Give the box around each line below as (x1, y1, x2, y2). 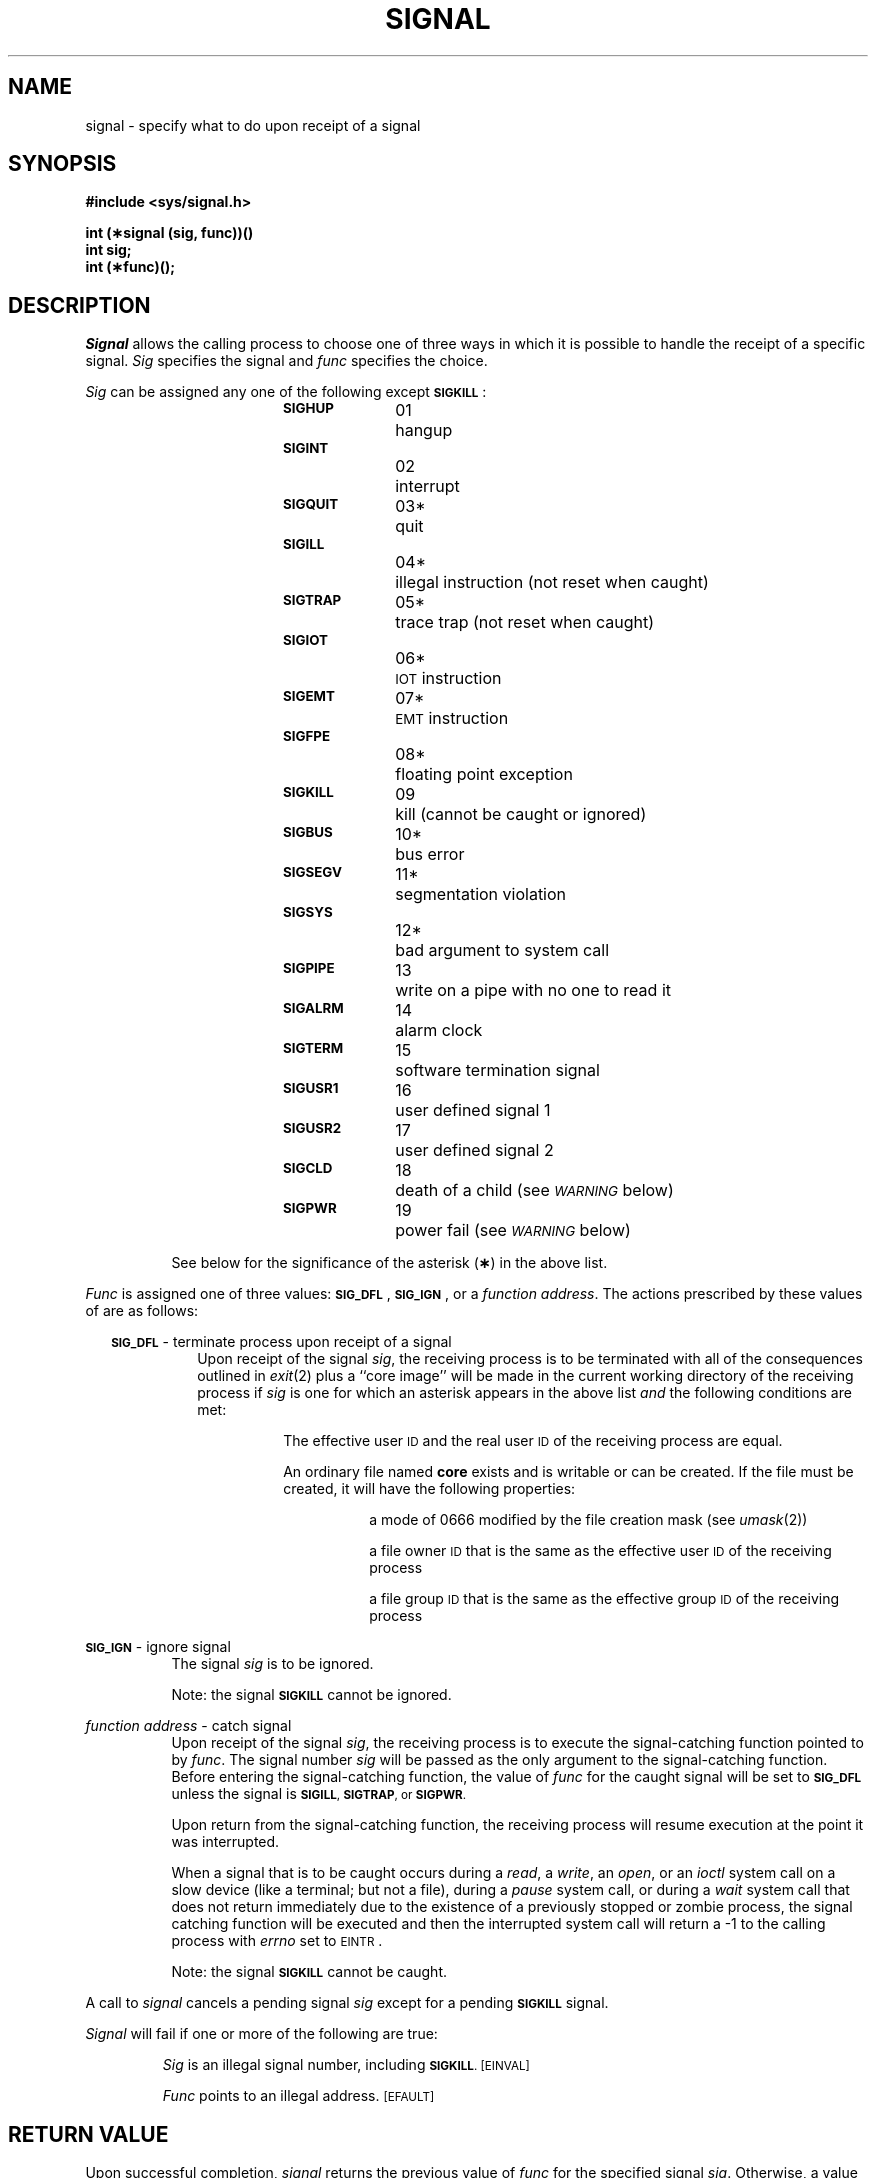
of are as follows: (85, 1302, 199, 1320)
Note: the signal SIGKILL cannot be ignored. (171, 1686, 452, 1704)
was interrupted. (171, 1833, 280, 1851)
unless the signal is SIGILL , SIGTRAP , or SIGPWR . (171, 1785, 467, 1803)
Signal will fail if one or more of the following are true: (85, 2025, 438, 2043)
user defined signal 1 (395, 1100, 551, 1121)
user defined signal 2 (395, 1140, 554, 1161)
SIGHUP (282, 400, 334, 417)
